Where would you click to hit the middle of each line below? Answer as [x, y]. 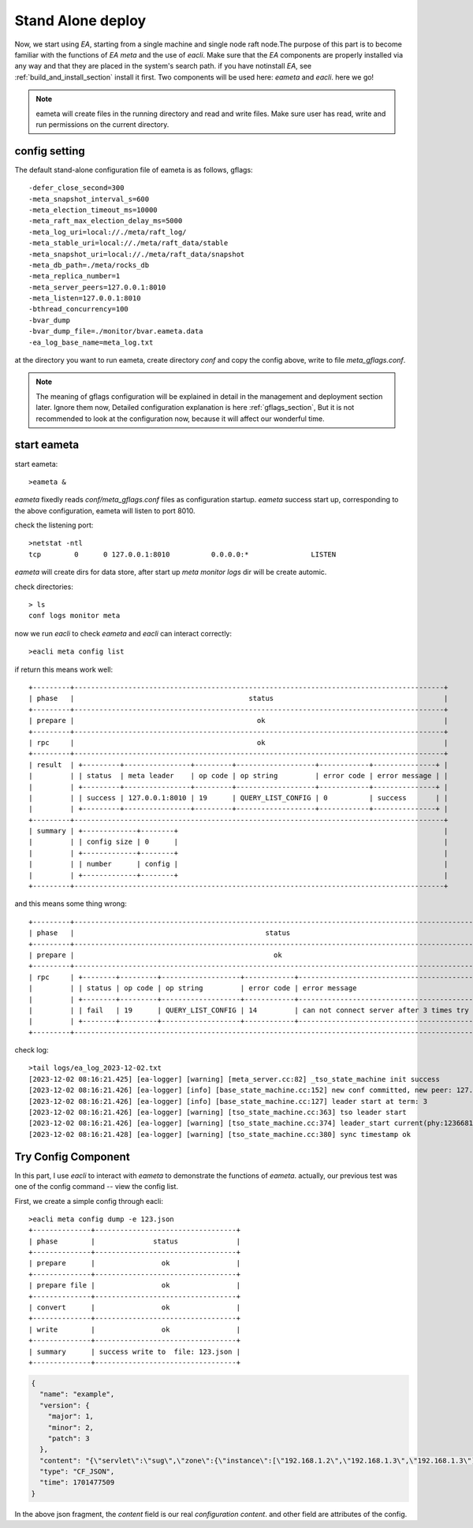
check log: [32, 1050]
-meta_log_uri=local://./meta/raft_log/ [108, 232]
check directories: [44, 587]
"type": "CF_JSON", [77, 1472]
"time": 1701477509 [77, 1483]
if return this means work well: [64, 669]
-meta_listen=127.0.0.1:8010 [85, 298]
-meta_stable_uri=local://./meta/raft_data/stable [128, 243]
